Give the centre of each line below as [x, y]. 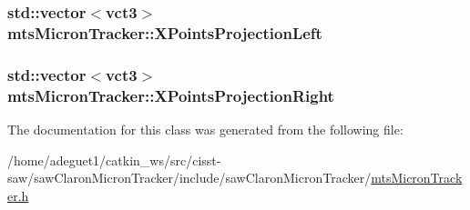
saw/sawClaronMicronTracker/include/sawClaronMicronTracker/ [189, 178]
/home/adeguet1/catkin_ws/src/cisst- [114, 160]
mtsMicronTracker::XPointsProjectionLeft [165, 32]
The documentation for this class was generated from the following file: [205, 129]
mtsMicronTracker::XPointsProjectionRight [171, 95]
